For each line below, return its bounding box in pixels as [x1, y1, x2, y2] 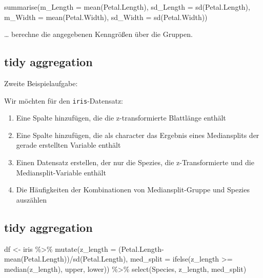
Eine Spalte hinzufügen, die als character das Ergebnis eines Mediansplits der [16, 129, 259, 140]
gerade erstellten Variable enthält [16, 140, 121, 150]
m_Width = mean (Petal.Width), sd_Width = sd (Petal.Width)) [4, 11, 208, 22]
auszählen [16, 194, 47, 205]
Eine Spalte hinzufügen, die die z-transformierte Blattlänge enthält [16, 112, 226, 123]
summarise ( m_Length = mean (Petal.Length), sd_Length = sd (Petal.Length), [4, 2, 250, 12]
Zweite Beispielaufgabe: [4, 77, 78, 88]
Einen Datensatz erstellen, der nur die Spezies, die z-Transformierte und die [16, 157, 254, 168]
